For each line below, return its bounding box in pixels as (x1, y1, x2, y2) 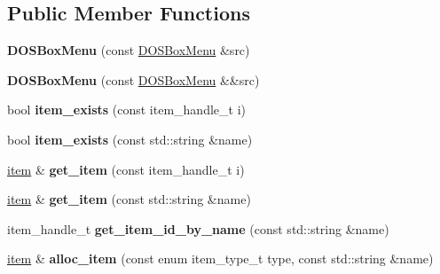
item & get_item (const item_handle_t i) (7, 160, 245, 178)
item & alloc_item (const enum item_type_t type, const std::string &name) (7, 249, 434, 268)
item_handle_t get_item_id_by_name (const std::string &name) (7, 219, 389, 238)
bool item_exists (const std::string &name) (7, 129, 253, 148)
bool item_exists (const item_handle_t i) (7, 100, 246, 119)
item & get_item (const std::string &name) (7, 190, 251, 208)
